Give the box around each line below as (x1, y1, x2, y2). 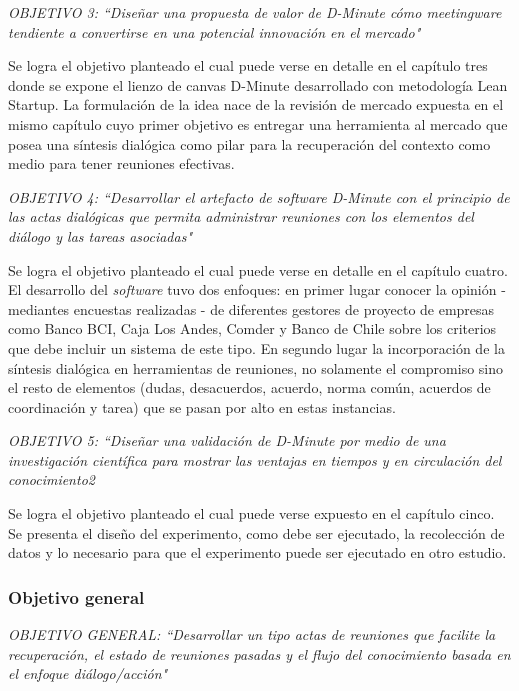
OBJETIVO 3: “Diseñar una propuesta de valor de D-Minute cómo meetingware (8, 2, 502, 22)
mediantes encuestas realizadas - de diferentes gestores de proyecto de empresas (8, 298, 495, 319)
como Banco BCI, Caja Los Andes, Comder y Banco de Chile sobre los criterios (8, 318, 497, 339)
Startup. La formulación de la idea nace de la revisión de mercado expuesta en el (8, 94, 504, 115)
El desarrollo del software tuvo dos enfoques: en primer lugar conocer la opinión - (8, 279, 506, 300)
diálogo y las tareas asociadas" (8, 225, 193, 246)
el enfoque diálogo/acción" (8, 663, 168, 684)
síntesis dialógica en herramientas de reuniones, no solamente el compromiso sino (8, 357, 503, 378)
